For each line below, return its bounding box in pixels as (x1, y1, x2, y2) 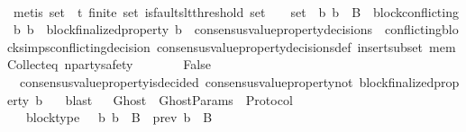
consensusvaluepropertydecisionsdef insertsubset (156, 37, 424, 56)
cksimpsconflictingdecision (7, 37, 151, 56)
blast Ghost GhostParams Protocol (65, 90, 293, 109)
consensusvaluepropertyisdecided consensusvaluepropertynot (19, 72, 353, 91)
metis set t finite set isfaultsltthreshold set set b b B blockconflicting (13, 2, 459, 21)
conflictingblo (385, 20, 459, 39)
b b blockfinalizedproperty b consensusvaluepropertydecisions (13, 20, 373, 39)
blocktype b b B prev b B (25, 108, 213, 127)
